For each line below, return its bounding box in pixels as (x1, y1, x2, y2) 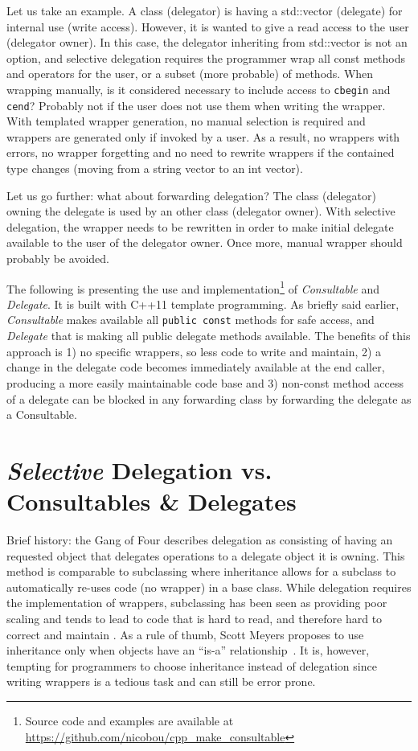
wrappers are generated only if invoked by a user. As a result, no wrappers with (6, 128, 400, 145)
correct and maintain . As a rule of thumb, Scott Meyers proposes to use (6, 626, 364, 642)
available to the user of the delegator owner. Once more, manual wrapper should (6, 234, 403, 251)
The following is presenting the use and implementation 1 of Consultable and (6, 277, 379, 297)
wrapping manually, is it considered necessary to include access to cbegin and (6, 80, 391, 97)
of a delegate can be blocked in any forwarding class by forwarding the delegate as (6, 390, 412, 407)
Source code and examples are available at (25, 712, 234, 728)
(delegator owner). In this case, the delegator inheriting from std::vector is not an (6, 34, 408, 51)
